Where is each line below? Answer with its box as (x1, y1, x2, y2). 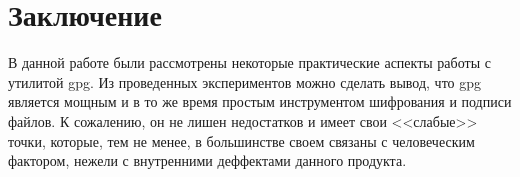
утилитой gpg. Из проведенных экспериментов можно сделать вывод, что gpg (8, 71, 482, 92)
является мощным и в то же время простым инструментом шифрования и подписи (8, 91, 512, 112)
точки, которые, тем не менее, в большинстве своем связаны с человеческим (8, 130, 475, 151)
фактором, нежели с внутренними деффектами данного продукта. (8, 150, 407, 171)
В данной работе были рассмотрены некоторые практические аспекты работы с (8, 52, 491, 73)
